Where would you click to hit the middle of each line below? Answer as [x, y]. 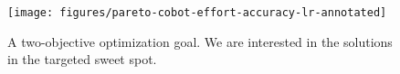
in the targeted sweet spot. [82, 59]
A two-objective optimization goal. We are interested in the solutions [200, 41]
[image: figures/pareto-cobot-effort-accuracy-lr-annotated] [197, 13]
